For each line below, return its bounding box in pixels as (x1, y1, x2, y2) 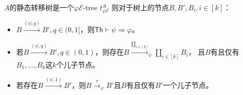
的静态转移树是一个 (9, 2, 74, 12)
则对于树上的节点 (111, 2, 169, 12)
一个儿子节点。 (163, 80, 213, 90)
